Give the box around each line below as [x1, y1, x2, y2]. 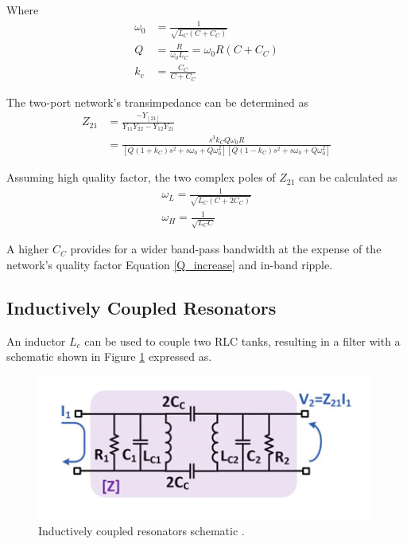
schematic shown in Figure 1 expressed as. [6, 348, 212, 365]
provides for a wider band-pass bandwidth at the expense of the [70, 241, 382, 257]
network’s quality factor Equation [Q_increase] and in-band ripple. [6, 256, 333, 272]
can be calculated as [299, 169, 397, 186]
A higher [6, 241, 49, 257]
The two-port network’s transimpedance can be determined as [6, 93, 308, 110]
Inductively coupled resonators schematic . [38, 522, 245, 539]
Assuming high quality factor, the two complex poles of [6, 169, 276, 186]
